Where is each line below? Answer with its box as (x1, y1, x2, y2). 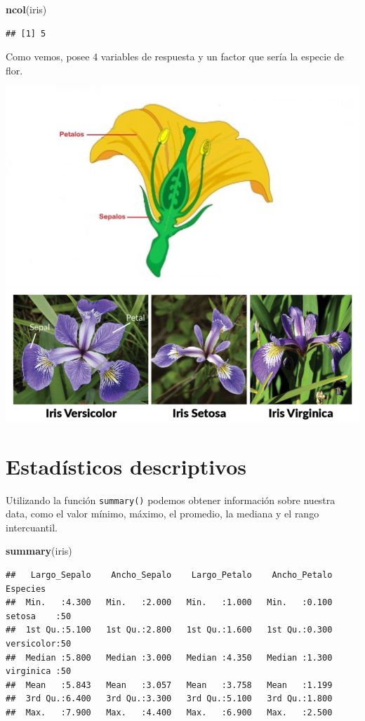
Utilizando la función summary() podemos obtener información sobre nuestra (6, 492, 336, 507)
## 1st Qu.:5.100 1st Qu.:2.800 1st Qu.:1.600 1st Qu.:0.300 (6, 625, 333, 635)
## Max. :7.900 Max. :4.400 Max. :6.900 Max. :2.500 (6, 707, 333, 717)
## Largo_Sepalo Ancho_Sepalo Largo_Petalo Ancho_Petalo (6, 569, 333, 580)
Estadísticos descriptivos (6, 451, 247, 480)
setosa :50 (6, 611, 72, 621)
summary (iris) (6, 543, 72, 558)
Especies (6, 583, 46, 594)
